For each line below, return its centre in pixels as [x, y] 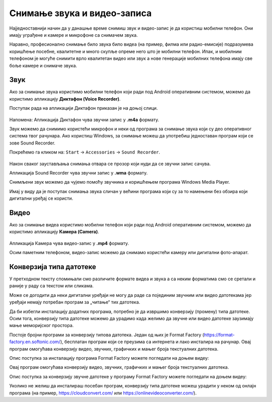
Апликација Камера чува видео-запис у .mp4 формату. [69, 243]
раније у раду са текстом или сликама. [52, 286]
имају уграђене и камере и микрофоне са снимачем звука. [74, 35]
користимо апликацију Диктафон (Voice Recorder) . [65, 99]
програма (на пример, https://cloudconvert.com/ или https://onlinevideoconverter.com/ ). [103, 393]
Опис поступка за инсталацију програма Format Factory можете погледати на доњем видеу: [109, 358]
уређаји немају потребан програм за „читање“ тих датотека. [75, 302]
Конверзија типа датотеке [53, 267]
